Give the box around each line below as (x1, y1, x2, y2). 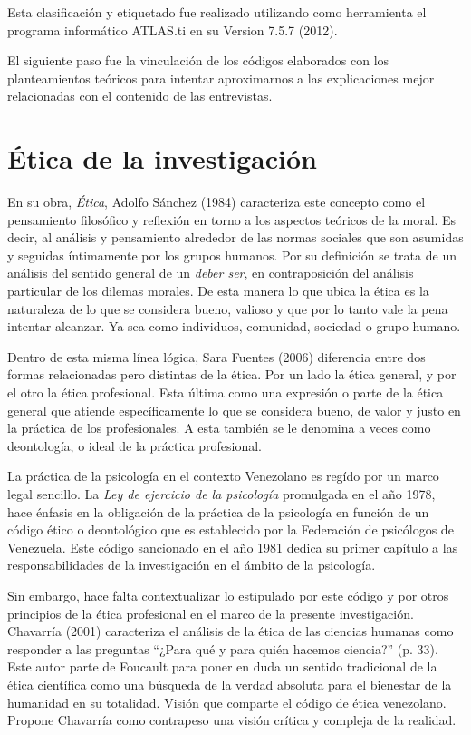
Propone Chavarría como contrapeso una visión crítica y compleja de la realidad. (7, 710, 457, 730)
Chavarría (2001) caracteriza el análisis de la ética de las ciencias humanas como (7, 622, 454, 641)
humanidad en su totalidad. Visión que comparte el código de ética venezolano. (7, 692, 447, 711)
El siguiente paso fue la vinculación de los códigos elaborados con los (7, 51, 389, 70)
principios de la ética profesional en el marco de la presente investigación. (7, 603, 414, 622)
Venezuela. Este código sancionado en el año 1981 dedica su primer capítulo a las (7, 537, 458, 556)
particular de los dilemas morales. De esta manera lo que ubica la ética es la (7, 281, 429, 300)
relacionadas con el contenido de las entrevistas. (7, 86, 273, 105)
